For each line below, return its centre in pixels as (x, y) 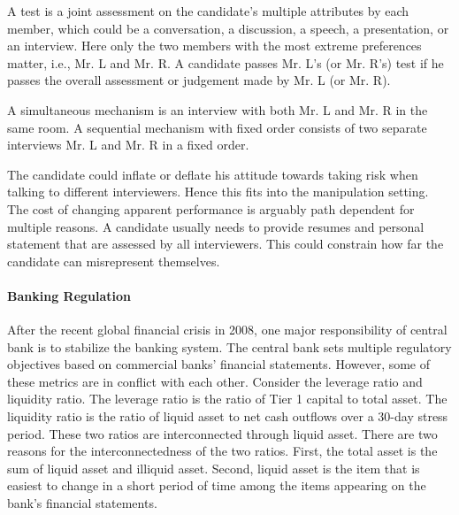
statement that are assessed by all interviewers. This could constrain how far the (226, 244)
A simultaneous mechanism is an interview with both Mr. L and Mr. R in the (218, 109)
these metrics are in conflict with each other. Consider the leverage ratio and (215, 381)
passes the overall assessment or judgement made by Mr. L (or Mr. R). (199, 80)
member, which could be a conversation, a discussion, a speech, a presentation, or (228, 28)
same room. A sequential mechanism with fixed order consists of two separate (217, 127)
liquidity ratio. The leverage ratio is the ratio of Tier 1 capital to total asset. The (227, 399)
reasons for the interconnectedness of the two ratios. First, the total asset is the (222, 451)
